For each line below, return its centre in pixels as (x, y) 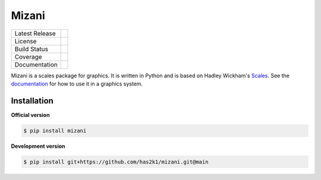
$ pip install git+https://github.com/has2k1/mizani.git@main (116, 162)
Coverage (28, 56)
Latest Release (35, 33)
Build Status (32, 49)
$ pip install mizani (55, 130)
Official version (30, 115)
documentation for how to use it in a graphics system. (77, 84)
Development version (38, 146)
